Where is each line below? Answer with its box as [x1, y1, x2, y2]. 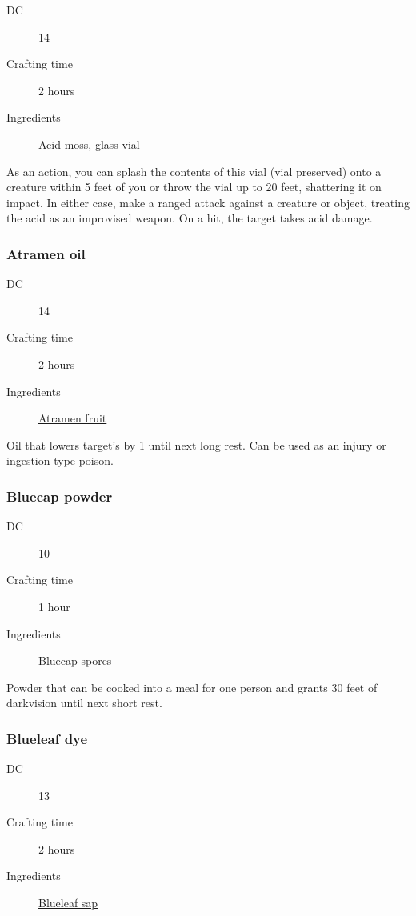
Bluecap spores [38, 652, 112, 669]
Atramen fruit [38, 410, 107, 426]
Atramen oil [6, 243, 86, 263]
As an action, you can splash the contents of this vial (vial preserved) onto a [6, 162, 382, 179]
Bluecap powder [6, 486, 113, 506]
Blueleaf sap [38, 894, 98, 911]
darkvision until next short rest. [6, 694, 162, 711]
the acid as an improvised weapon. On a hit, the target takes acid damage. [6, 210, 373, 226]
